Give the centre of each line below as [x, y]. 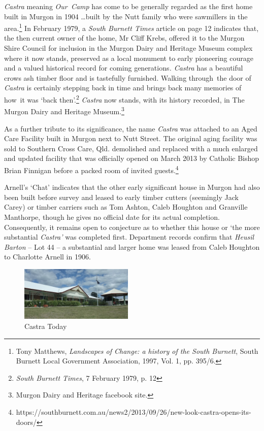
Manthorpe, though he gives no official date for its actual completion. [112, 217]
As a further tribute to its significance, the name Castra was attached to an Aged [131, 128]
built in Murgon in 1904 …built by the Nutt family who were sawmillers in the [126, 16]
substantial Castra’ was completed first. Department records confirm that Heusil [129, 237]
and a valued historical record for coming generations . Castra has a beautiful [124, 68]
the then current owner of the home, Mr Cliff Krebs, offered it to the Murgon [124, 38]
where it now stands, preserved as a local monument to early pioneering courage [129, 58]
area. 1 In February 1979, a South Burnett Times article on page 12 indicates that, [131, 27]
